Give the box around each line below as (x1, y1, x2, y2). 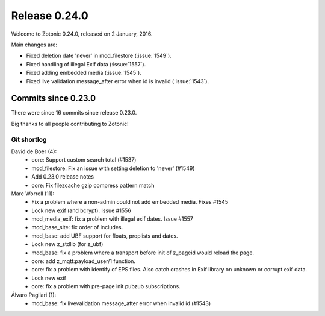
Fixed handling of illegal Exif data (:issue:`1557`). (26, 60, 146, 68)
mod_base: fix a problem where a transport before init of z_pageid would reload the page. (31, 249, 255, 256)
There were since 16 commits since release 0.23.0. (11, 109, 137, 116)
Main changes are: (11, 41, 57, 48)
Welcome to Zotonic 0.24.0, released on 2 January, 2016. (11, 30, 153, 37)
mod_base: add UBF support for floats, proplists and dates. (31, 232, 178, 239)
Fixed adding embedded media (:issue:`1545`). (26, 69, 141, 77)
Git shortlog (11, 135, 47, 144)
